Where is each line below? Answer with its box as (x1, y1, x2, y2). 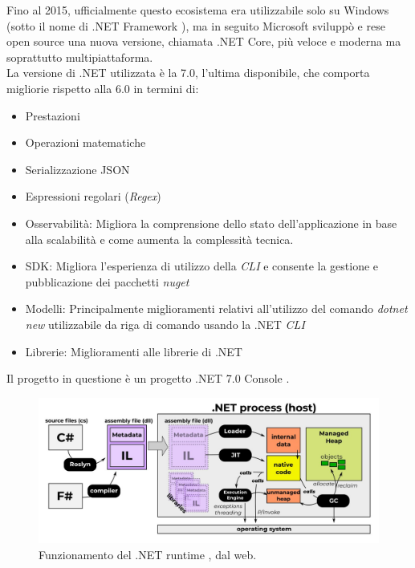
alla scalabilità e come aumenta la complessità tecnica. (25, 230, 294, 247)
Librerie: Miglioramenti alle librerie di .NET (25, 343, 242, 359)
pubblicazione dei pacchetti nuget (25, 273, 189, 290)
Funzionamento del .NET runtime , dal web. (39, 546, 257, 562)
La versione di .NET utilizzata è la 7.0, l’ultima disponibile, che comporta (6, 64, 370, 81)
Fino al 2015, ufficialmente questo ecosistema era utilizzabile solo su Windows (6, 2, 389, 18)
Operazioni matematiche (25, 134, 146, 151)
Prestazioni (25, 107, 80, 124)
